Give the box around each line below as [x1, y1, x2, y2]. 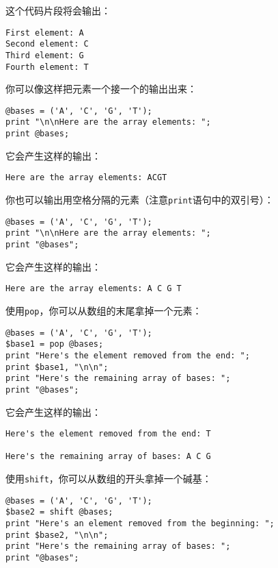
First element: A [5, 27, 84, 38]
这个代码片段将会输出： [5, 3, 111, 17]
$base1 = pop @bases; [5, 339, 104, 349]
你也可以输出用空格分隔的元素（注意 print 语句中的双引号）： [5, 193, 274, 207]
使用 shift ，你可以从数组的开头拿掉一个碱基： [5, 471, 212, 486]
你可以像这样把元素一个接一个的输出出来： [5, 82, 197, 96]
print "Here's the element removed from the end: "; [5, 350, 250, 360]
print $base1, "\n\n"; [5, 362, 109, 372]
